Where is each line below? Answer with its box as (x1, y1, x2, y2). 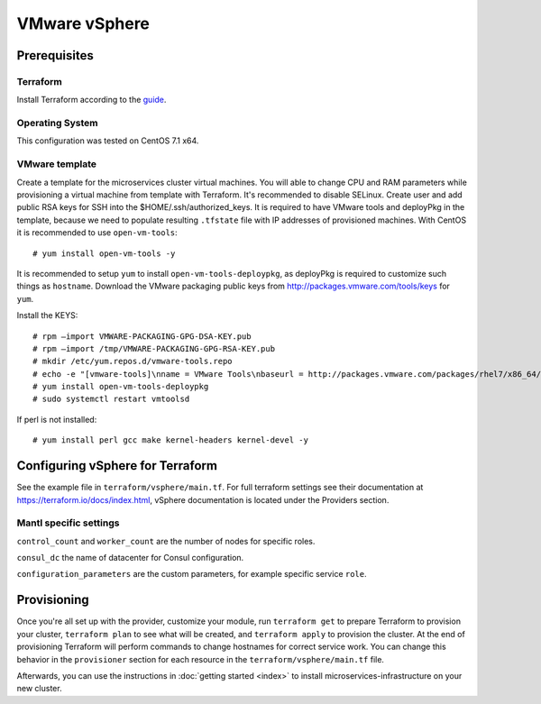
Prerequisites (16, 48, 94, 63)
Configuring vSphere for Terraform (16, 458, 218, 473)
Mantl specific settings (16, 517, 120, 529)
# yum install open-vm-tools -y (32, 248, 176, 259)
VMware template (16, 158, 97, 170)
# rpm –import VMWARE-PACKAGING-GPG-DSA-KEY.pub (32, 331, 252, 342)
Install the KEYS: (16, 310, 78, 321)
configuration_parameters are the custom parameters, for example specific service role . (16, 569, 367, 580)
